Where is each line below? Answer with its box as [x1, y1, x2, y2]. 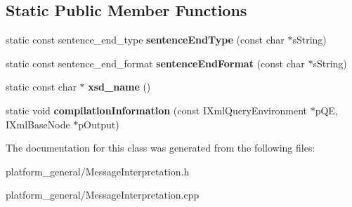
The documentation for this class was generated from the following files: [6, 140, 315, 155]
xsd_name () [88, 79, 151, 94]
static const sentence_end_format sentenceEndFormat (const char [6, 55, 305, 70]
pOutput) [78, 116, 119, 131]
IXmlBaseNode [6, 116, 70, 131]
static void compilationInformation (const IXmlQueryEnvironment [6, 102, 307, 117]
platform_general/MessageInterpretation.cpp [6, 187, 200, 202]
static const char [6, 79, 77, 94]
